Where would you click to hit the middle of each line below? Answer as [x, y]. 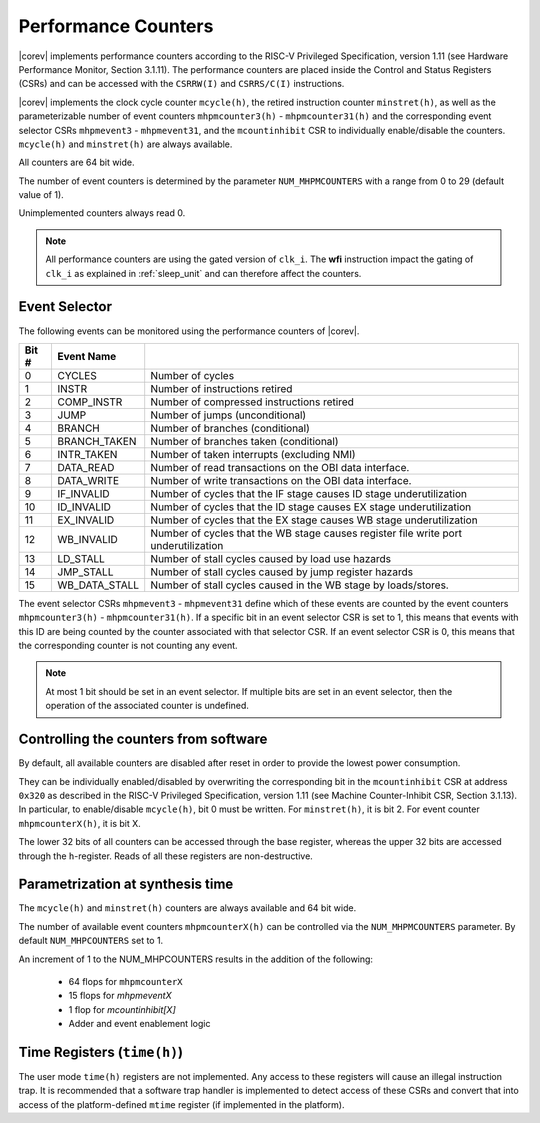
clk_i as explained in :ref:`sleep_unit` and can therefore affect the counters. [203, 273]
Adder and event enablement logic [139, 1024]
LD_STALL [81, 558]
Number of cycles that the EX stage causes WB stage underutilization [314, 520]
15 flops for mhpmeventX [120, 996]
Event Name [87, 356]
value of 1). [41, 195]
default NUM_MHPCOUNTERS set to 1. [91, 941]
